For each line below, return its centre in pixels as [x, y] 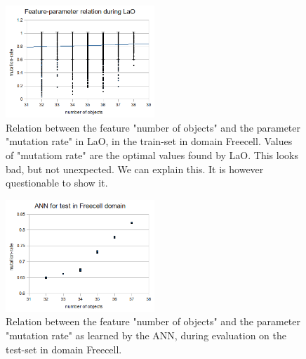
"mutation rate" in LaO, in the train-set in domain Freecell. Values [149, 141]
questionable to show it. [57, 183]
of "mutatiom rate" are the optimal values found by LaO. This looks [152, 155]
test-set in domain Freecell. [64, 349]
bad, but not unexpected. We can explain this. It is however [135, 169]
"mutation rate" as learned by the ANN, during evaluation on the [146, 335]
